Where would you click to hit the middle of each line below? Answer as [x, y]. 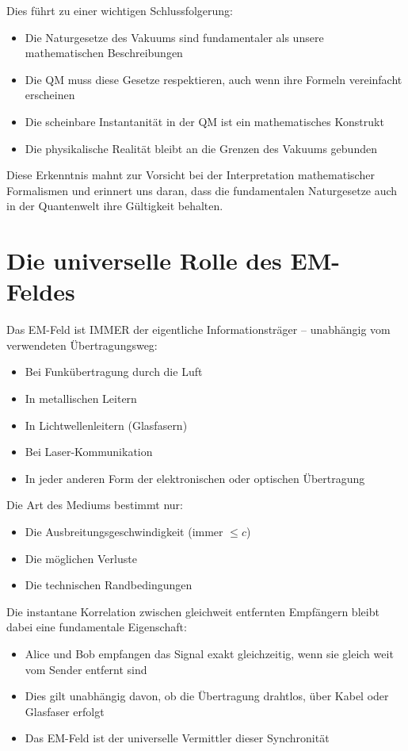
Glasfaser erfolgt [65, 711]
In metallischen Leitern [81, 398]
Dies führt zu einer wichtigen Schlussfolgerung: [120, 10]
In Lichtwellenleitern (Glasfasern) [106, 425]
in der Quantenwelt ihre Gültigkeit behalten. [115, 206]
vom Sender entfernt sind [86, 669]
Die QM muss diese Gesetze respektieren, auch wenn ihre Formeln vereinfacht [214, 79]
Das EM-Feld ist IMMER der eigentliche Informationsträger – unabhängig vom [198, 330]
